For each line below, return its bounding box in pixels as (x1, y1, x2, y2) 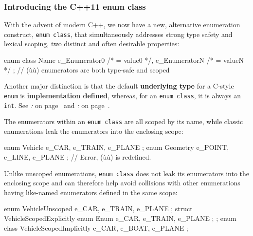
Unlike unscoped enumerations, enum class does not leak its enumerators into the (4, 168, 249, 178)
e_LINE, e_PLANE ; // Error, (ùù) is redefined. (4, 152, 151, 162)
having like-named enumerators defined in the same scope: (4, 187, 178, 197)
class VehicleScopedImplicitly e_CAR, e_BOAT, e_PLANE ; (4, 222, 188, 233)
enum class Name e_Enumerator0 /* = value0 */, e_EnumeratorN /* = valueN (4, 55, 244, 65)
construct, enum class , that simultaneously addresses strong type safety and (4, 29, 233, 39)
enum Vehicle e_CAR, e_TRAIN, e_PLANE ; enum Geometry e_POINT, (4, 142, 229, 152)
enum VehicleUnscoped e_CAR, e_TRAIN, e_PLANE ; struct (4, 203, 193, 214)
